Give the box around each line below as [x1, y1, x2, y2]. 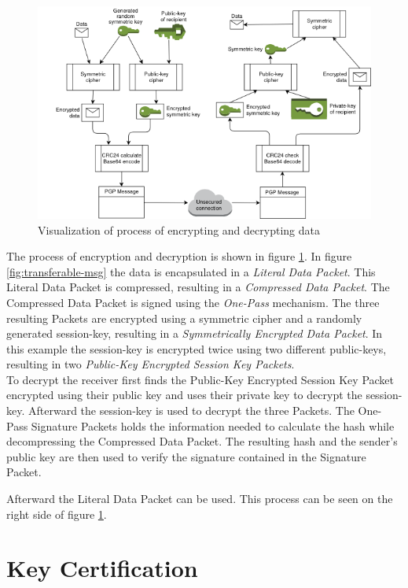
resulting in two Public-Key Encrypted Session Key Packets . [6, 356, 295, 372]
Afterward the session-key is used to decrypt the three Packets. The [28, 402, 355, 419]
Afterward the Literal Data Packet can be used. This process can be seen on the [6, 490, 393, 507]
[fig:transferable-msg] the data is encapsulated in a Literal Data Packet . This [6, 263, 376, 279]
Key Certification [6, 552, 198, 584]
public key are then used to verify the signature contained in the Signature [6, 448, 366, 464]
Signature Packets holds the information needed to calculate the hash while [31, 417, 395, 434]
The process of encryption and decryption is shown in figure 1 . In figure [6, 248, 352, 264]
